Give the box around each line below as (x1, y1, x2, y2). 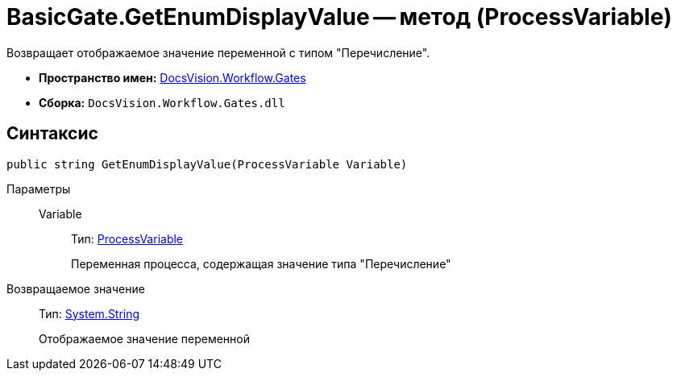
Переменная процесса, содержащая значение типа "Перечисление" (71, 256, 451, 271)
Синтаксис (6, 123, 98, 144)
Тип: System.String (39, 306, 140, 321)
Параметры (6, 181, 71, 196)
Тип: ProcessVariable (71, 231, 184, 246)
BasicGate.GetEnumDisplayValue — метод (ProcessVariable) (6, 3, 672, 31)
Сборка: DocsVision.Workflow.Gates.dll (39, 95, 285, 110)
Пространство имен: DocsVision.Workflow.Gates (39, 70, 306, 85)
